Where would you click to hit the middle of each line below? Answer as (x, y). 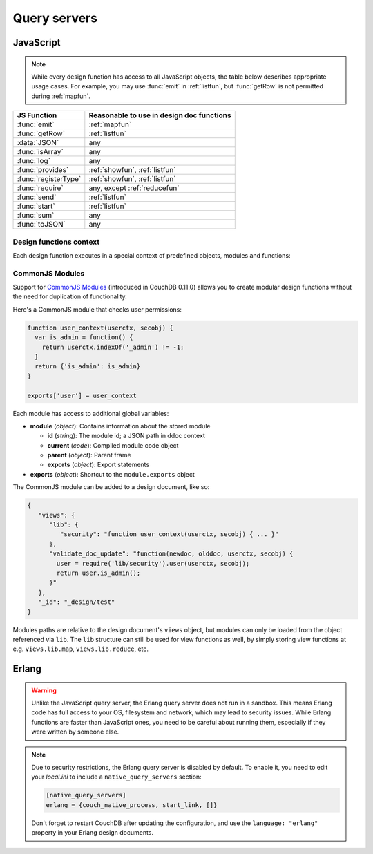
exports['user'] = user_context (82, 395)
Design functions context (56, 242)
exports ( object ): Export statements (98, 465)
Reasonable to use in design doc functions (160, 115)
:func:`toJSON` (41, 225)
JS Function (37, 115)
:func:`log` (34, 161)
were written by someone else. (75, 732)
